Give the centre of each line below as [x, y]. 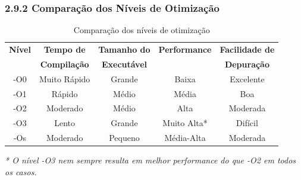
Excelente [247, 78]
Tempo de [65, 49]
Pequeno [124, 138]
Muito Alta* [185, 123]
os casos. [21, 171]
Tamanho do [124, 49]
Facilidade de [247, 49]
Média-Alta [185, 138]
